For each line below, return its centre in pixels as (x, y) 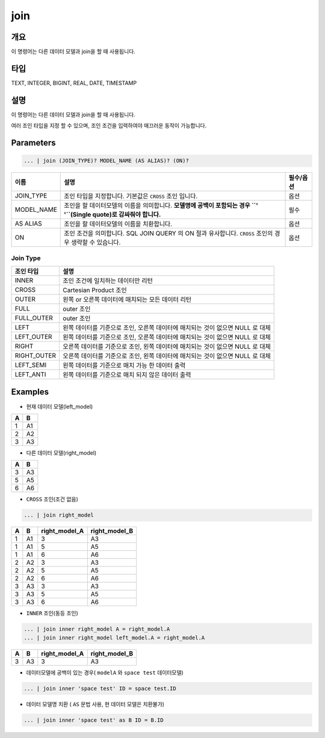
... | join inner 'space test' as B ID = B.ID (94, 720)
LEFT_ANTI (30, 374)
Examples (30, 392)
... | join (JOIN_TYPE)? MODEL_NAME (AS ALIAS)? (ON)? (106, 161)
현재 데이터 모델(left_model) (60, 406)
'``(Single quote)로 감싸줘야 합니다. (113, 215)
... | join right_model (59, 515)
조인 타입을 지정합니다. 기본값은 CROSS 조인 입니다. (131, 196)
